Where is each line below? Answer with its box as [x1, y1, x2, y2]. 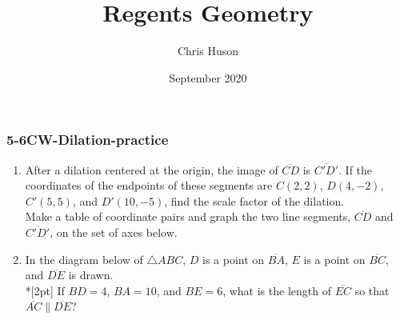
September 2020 [169, 69, 247, 86]
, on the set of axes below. [50, 223, 178, 240]
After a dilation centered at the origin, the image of [25, 161, 278, 178]
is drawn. [68, 266, 114, 283]
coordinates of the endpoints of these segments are [25, 177, 273, 194]
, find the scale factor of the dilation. [164, 192, 345, 209]
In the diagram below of [25, 250, 143, 267]
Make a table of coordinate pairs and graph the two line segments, [25, 208, 351, 225]
